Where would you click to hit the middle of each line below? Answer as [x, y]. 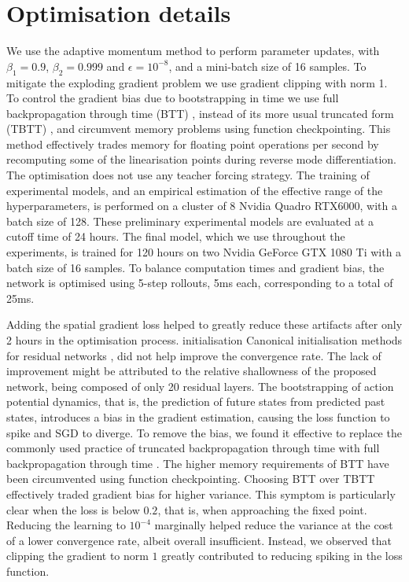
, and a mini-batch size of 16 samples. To [267, 66]
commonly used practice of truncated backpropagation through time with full [193, 448]
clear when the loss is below [73, 509]
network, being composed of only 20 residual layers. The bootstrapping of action [200, 386]
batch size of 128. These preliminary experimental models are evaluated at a [190, 221]
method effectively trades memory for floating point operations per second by [193, 144]
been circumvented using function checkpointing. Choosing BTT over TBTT [191, 479]
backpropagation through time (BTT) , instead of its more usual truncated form [200, 113]
